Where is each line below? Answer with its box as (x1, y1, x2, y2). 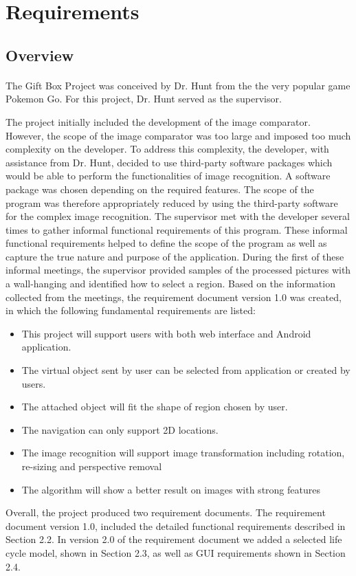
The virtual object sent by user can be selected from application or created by (21, 363, 351, 377)
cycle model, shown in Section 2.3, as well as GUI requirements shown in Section (5, 545, 346, 560)
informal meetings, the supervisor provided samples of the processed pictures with (5, 263, 351, 277)
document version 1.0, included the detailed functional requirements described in (5, 518, 346, 533)
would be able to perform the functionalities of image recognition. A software (5, 168, 331, 183)
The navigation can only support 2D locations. (21, 422, 219, 436)
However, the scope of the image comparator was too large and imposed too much (5, 128, 351, 142)
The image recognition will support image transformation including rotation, (21, 445, 345, 460)
